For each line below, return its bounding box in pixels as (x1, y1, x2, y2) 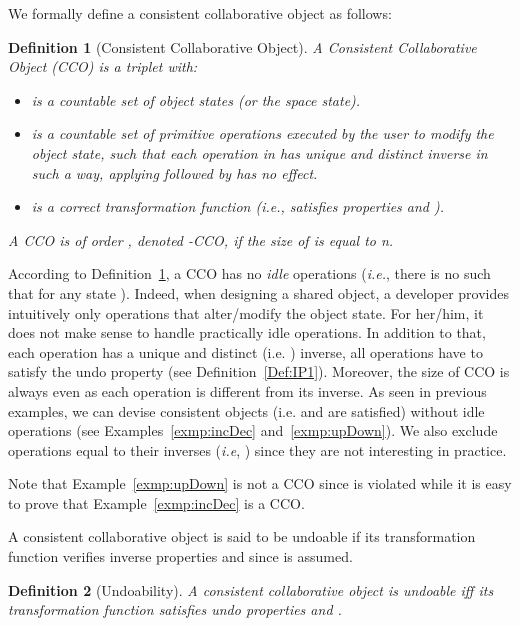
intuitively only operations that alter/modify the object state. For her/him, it (8, 302, 484, 323)
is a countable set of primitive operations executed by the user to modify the (31, 123, 494, 144)
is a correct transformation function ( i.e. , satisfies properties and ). (31, 196, 445, 217)
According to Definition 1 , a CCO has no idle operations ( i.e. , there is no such (8, 263, 491, 284)
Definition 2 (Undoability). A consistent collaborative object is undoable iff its (8, 579, 494, 600)
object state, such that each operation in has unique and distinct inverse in (31, 142, 488, 163)
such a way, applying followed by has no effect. (31, 162, 318, 183)
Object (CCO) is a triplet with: (8, 56, 198, 77)
